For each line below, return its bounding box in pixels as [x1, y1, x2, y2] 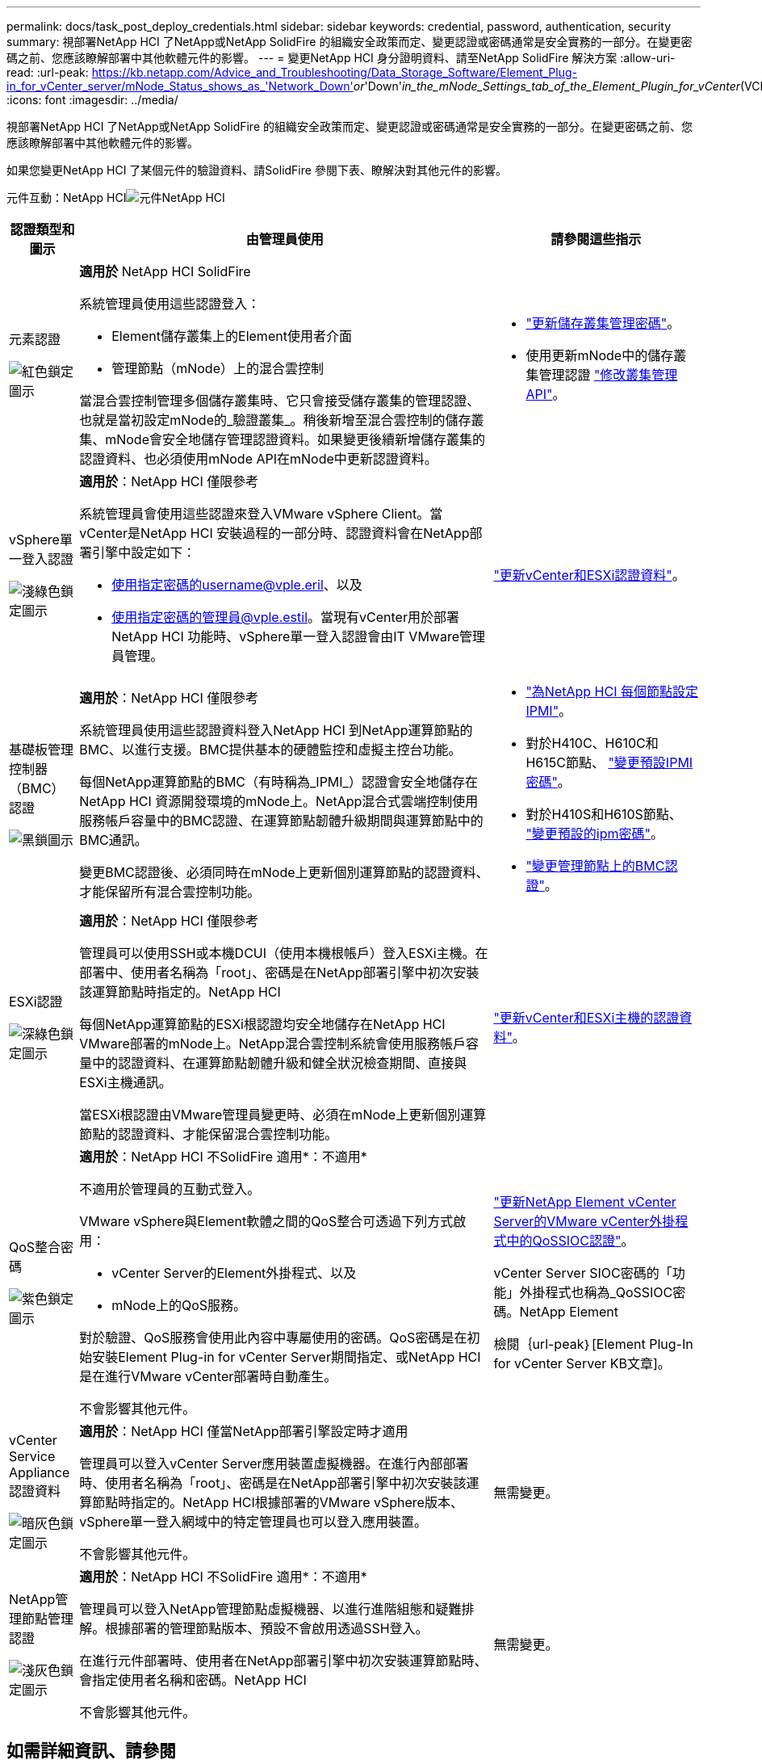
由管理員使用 [245, 231, 324, 247]
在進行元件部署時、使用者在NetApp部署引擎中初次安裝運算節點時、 [79, 1653, 488, 1669]
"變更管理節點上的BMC [525, 858, 665, 874]
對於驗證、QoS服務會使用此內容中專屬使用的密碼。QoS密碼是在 [79, 1329, 467, 1346]
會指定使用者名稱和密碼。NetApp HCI [79, 1672, 307, 1688]
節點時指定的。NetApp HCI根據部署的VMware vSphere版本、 [92, 1494, 463, 1510]
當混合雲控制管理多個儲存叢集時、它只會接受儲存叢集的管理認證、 [79, 393, 480, 409]
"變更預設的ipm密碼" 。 [525, 825, 664, 842]
